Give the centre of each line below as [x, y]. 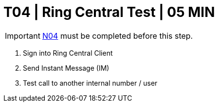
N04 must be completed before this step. [118, 36]
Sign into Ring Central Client [68, 53]
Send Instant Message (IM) [66, 68]
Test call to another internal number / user [90, 83]
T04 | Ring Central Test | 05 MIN [109, 12]
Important [23, 36]
